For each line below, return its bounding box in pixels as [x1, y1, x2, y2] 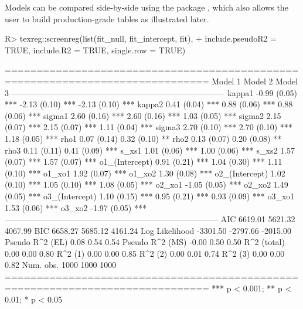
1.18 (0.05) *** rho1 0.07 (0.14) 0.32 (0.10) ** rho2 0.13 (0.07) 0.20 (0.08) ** [5, 132, 282, 144]
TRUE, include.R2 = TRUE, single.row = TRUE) [5, 43, 186, 56]
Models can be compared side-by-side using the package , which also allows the [5, 1, 288, 13]
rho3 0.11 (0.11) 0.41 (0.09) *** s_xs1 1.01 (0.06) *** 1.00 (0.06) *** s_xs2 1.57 [5, 144, 295, 156]
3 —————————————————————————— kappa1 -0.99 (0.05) [5, 86, 297, 99]
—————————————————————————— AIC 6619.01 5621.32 [5, 213, 295, 225]
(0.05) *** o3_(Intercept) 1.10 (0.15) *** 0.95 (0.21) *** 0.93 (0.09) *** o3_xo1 [5, 189, 295, 202]
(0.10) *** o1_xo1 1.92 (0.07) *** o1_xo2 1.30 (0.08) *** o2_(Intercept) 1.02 [5, 167, 285, 179]
